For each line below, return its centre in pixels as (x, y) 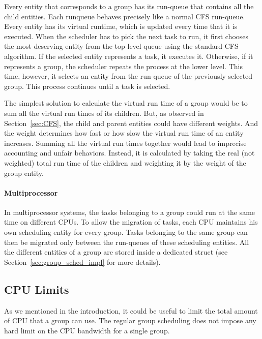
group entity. (24, 173)
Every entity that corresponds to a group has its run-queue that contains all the (129, 6)
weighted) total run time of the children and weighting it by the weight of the (125, 162)
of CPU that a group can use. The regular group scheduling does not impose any (130, 320)
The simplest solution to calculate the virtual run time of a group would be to (126, 103)
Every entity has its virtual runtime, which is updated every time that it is (121, 26)
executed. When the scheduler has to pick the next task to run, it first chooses (126, 36)
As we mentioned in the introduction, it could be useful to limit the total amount (131, 310)
